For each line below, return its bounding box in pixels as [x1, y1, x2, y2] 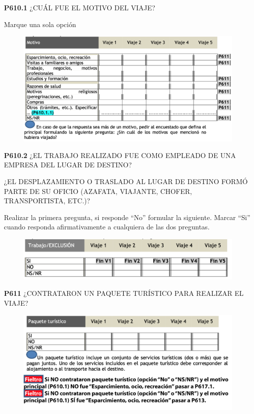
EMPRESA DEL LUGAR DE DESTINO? [4, 159, 132, 170]
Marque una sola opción [4, 19, 76, 29]
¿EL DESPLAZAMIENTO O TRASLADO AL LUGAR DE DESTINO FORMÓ [4, 176, 248, 187]
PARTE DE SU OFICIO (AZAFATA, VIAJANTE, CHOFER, [4, 186, 192, 196]
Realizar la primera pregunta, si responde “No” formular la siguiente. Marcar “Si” [4, 212, 251, 222]
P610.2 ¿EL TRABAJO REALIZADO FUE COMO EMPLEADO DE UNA [4, 150, 236, 160]
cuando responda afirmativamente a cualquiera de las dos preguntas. [4, 222, 210, 232]
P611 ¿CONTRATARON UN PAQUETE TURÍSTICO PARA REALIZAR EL [4, 288, 244, 298]
